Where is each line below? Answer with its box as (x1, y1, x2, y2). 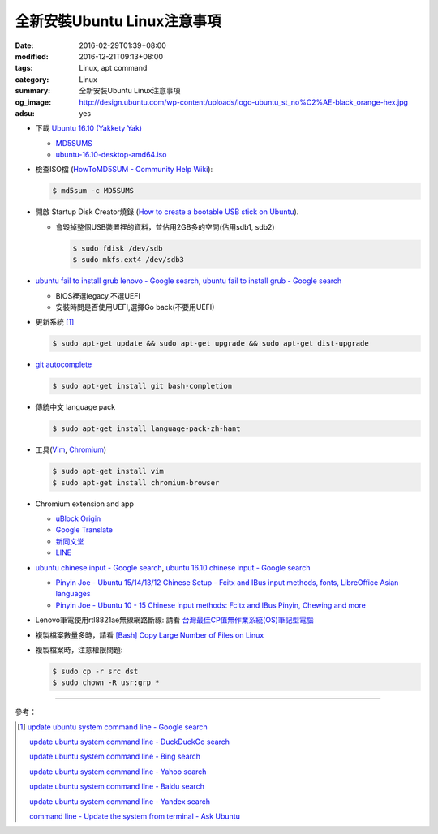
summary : (15, 86, 51, 96)
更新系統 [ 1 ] (35, 317, 75, 327)
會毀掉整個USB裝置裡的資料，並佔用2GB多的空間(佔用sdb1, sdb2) (55, 221, 275, 231)
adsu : (15, 108, 36, 118)
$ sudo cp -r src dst (52, 666, 139, 676)
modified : (15, 51, 49, 61)
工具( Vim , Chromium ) (35, 445, 107, 454)
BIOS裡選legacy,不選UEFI (55, 290, 141, 300)
